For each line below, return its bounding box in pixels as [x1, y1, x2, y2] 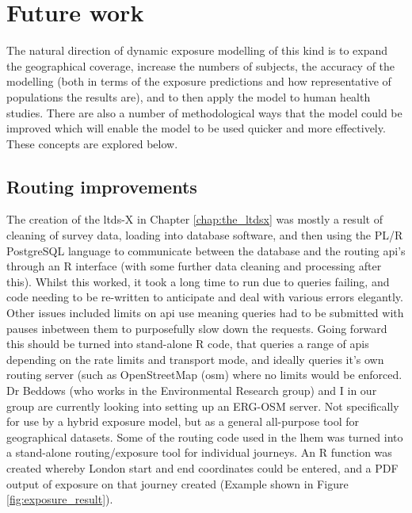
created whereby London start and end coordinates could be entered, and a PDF [6, 459, 399, 476]
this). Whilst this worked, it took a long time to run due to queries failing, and [6, 273, 390, 289]
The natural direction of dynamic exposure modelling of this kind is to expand [6, 42, 388, 59]
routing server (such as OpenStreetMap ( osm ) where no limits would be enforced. [6, 366, 402, 383]
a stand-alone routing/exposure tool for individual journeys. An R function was [6, 444, 392, 461]
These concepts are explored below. [6, 135, 178, 151]
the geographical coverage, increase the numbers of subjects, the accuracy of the [6, 57, 395, 74]
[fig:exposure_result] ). [6, 491, 113, 507]
